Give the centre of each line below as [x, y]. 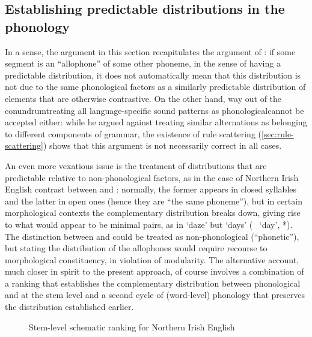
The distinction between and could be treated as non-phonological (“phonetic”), [152, 236]
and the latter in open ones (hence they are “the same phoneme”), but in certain [154, 201]
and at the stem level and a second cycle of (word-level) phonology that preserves [155, 295]
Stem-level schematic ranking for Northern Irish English [132, 327]
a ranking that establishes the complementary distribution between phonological [153, 283]
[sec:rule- [278, 133]
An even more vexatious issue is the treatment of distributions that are [136, 165]
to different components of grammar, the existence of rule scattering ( [133, 133]
